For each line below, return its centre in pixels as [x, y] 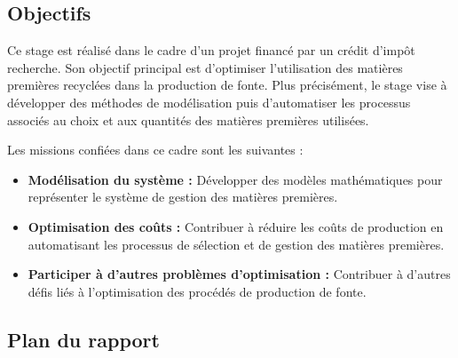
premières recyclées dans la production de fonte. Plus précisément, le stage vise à [227, 85]
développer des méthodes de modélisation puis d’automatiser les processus [209, 102]
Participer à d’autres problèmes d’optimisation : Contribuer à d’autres [239, 274]
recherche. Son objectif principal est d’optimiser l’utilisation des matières [205, 67]
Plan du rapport [83, 339]
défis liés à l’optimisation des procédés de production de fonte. [197, 291]
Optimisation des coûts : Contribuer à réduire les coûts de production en [236, 226]
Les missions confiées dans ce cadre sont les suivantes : [155, 150]
